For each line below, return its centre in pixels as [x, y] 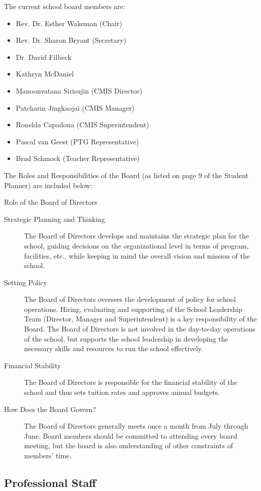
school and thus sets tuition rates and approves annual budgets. [122, 392]
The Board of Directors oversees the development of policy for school [130, 299]
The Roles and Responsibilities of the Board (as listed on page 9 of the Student [126, 175]
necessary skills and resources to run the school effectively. [114, 348]
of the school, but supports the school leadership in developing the [126, 338]
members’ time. [48, 455]
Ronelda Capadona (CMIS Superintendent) [82, 125]
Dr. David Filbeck [44, 57]
